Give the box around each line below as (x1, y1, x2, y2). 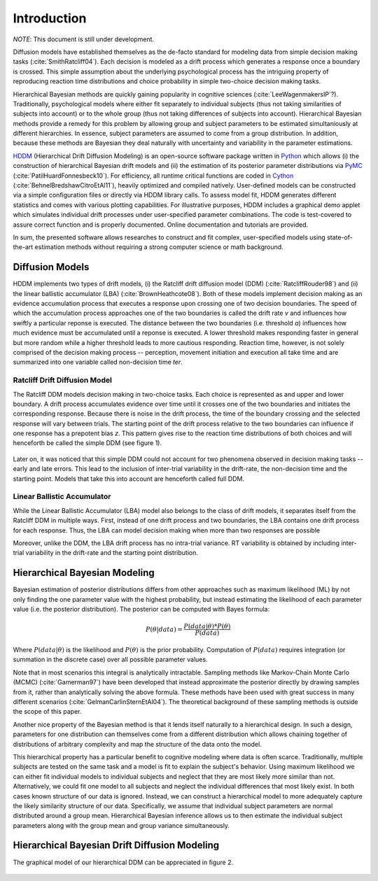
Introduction (13, 10, 87, 26)
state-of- (326, 233, 353, 241)
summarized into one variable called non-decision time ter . (13, 358, 183, 367)
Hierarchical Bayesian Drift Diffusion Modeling (13, 840, 220, 852)
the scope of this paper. (13, 707, 82, 716)
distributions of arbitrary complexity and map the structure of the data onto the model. (13, 740, 262, 748)
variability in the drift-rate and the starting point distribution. (25, 549, 199, 557)
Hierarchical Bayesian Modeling (13, 567, 155, 579)
